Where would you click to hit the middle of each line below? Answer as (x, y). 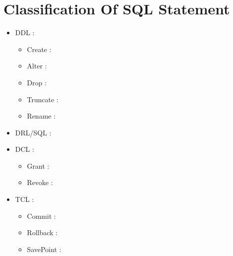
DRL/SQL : (33, 132)
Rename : (41, 116)
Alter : (37, 66)
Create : (39, 49)
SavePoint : (44, 249)
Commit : (41, 216)
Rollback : (42, 232)
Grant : (38, 165)
